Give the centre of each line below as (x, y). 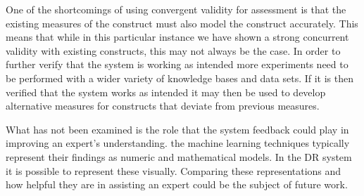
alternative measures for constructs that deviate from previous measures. (163, 106)
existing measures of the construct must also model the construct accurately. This (182, 23)
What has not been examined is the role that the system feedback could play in (177, 129)
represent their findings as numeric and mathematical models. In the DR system (179, 156)
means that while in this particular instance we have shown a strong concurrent (177, 37)
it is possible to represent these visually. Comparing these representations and (174, 170)
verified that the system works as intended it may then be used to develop (166, 92)
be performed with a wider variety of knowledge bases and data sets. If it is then (180, 78)
